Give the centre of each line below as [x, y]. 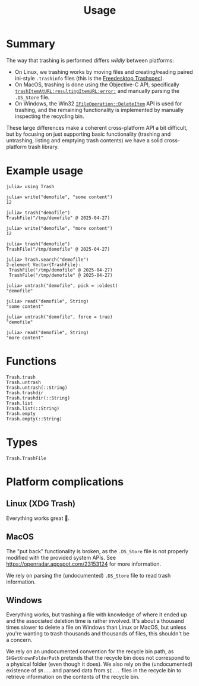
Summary [31, 44]
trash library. [43, 146]
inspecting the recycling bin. [49, 116]
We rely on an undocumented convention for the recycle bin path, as [90, 651]
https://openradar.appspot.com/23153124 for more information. [84, 564]
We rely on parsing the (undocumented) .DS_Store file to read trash [89, 575]
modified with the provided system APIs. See [61, 557]
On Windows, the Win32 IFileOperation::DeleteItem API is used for [98, 103]
